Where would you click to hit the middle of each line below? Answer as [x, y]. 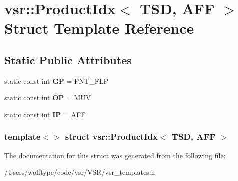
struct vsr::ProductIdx [111, 137]
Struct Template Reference [99, 28]
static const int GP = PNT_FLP [56, 80]
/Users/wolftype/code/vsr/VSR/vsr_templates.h [80, 172]
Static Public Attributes [68, 59]
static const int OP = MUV [48, 98]
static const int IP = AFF [45, 114]
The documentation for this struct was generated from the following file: [115, 155]
